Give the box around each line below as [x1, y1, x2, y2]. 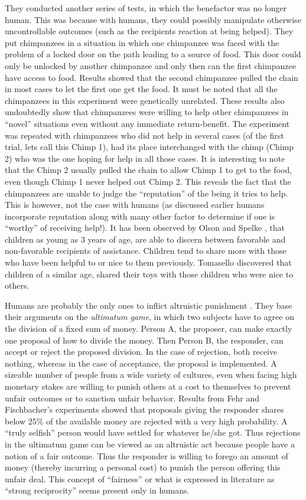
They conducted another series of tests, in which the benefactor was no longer [5, 2, 287, 14]
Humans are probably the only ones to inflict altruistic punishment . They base [5, 299, 292, 311]
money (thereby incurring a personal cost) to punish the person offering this [5, 461, 281, 473]
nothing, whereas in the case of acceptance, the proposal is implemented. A [5, 357, 277, 369]
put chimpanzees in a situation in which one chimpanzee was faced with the [5, 36, 279, 48]
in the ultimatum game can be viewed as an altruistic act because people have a [5, 437, 295, 450]
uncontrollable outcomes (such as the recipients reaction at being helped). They [5, 25, 294, 37]
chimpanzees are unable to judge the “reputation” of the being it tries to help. [5, 187, 288, 199]
